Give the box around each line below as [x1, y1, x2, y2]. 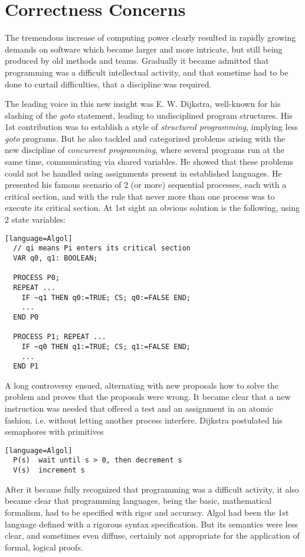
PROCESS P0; [13, 273, 60, 282]
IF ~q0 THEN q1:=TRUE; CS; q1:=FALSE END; [21, 342, 191, 351]
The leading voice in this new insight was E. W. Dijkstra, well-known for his [5, 97, 281, 110]
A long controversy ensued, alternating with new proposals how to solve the [5, 379, 279, 391]
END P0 [13, 312, 39, 321]
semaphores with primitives [5, 425, 104, 438]
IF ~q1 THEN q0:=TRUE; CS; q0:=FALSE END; [21, 293, 191, 302]
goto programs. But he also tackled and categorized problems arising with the [5, 132, 286, 144]
